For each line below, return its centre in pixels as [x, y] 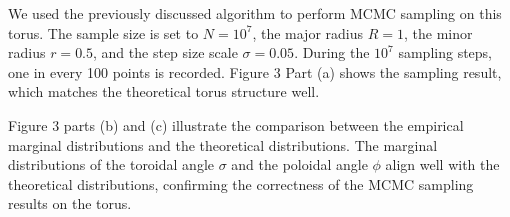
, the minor [438, 32]
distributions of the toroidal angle [111, 164]
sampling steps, [445, 52]
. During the [332, 52]
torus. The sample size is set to [103, 32]
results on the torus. [70, 203]
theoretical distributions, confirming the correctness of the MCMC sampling [241, 183]
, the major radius [308, 32]
